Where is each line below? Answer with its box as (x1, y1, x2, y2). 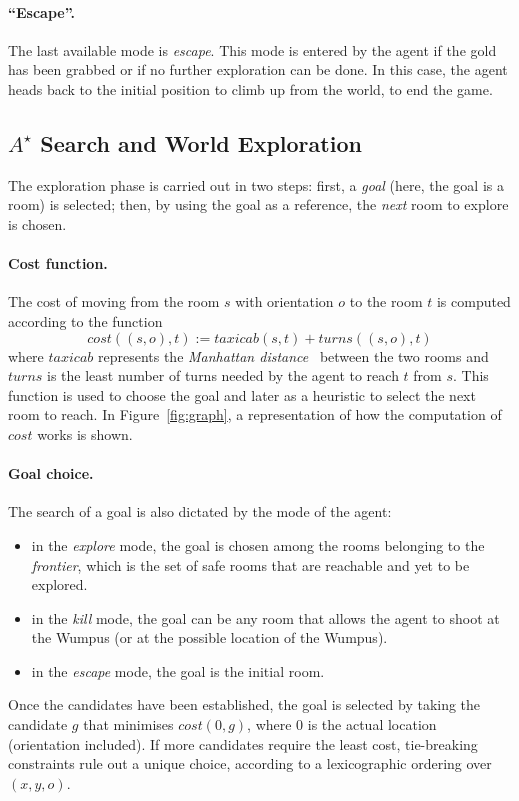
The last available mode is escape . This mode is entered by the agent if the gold (8, 39, 497, 60)
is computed (436, 291, 511, 312)
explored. (31, 574, 88, 595)
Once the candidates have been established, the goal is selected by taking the (8, 694, 481, 715)
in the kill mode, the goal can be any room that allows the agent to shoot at (31, 607, 500, 628)
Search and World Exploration (40, 127, 362, 158)
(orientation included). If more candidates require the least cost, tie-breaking (8, 733, 478, 754)
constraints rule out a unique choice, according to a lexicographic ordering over (8, 753, 492, 774)
